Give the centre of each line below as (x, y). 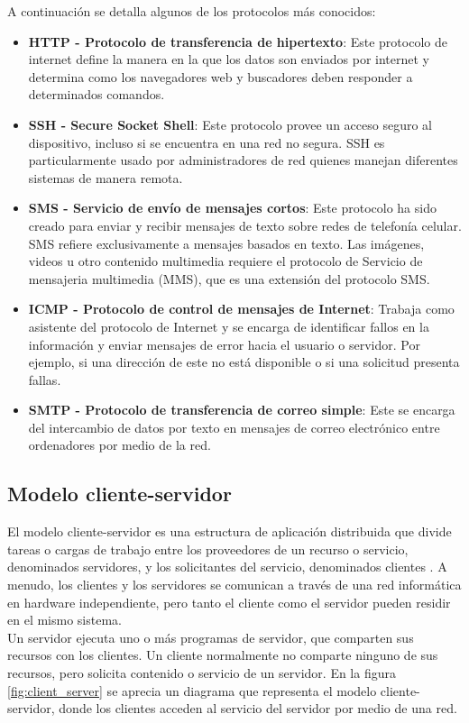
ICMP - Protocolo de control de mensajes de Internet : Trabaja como (241, 309)
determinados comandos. (97, 94)
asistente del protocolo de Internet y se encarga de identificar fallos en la (229, 326)
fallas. (45, 379)
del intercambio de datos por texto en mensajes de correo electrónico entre (234, 427)
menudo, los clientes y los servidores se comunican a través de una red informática (234, 585)
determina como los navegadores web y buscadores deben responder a (221, 76)
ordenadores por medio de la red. (120, 445)
